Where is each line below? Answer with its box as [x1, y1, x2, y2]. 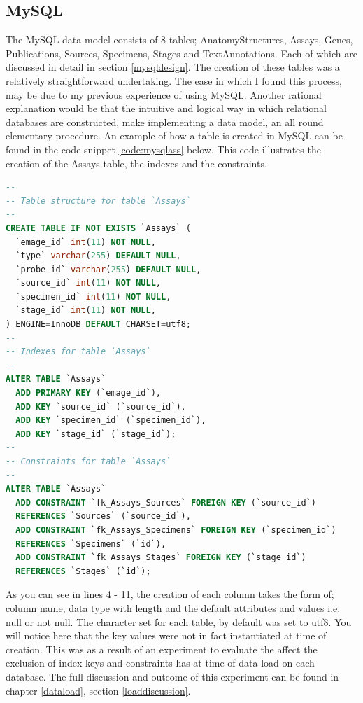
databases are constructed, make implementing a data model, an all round [6, 114, 324, 129]
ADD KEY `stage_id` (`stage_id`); [15, 429, 176, 439]
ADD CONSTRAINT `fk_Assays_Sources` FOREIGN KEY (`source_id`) [15, 497, 316, 508]
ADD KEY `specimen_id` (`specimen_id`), [15, 415, 206, 426]
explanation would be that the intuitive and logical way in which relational [6, 101, 327, 116]
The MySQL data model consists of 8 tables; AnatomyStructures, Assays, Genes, [6, 32, 353, 47]
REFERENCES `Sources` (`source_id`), [15, 511, 191, 522]
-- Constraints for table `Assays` [6, 457, 171, 467]
